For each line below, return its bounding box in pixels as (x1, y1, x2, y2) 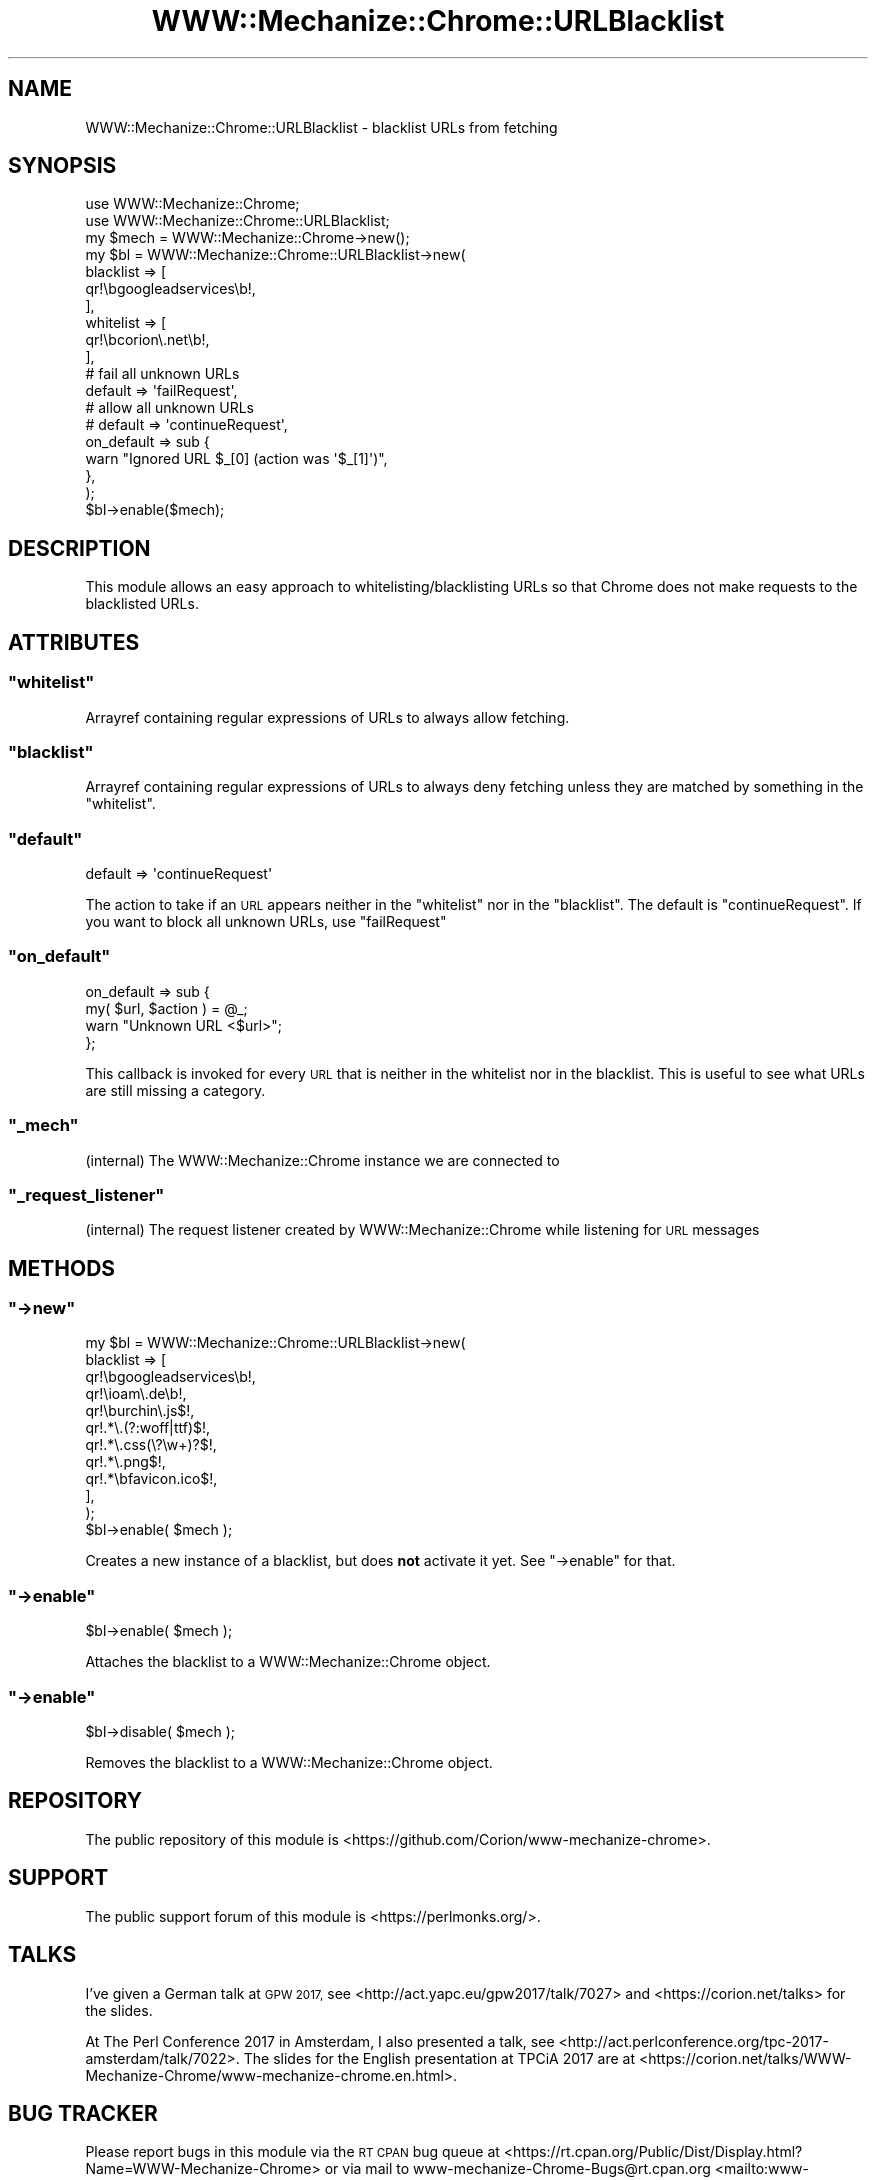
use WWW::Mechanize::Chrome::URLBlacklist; (85, 212, 390, 230)
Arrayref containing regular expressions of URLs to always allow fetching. (85, 708, 570, 726)
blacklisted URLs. (85, 595, 199, 613)
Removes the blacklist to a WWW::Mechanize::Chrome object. (85, 1753, 493, 1771)
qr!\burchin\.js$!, (85, 1402, 195, 1420)
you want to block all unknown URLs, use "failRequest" (85, 913, 447, 930)
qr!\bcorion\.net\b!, (85, 331, 210, 349)
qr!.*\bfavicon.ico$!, (85, 1470, 218, 1488)
